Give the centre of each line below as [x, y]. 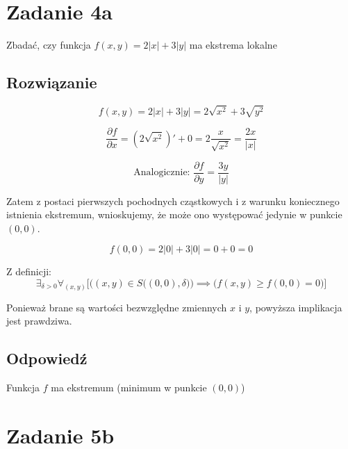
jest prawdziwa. [39, 321]
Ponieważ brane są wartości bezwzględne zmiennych [117, 307]
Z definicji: [29, 271]
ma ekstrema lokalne [233, 45]
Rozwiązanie [52, 82]
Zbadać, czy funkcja [49, 45]
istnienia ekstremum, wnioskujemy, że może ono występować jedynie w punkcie [174, 214]
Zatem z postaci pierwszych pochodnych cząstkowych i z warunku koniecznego [173, 201]
